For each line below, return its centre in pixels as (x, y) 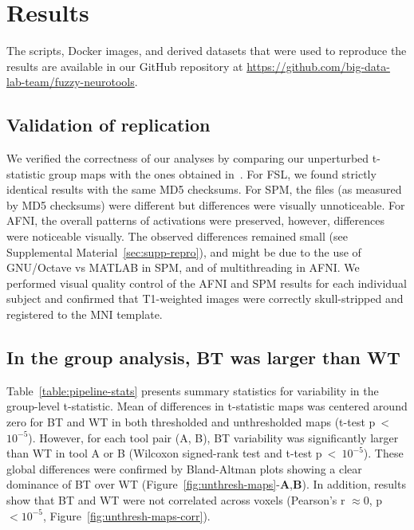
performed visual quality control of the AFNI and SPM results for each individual (207, 283)
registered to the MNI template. (85, 314)
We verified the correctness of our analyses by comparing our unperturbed (188, 158)
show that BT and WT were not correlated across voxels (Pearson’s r (176, 500)
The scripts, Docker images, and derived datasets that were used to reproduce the (207, 51)
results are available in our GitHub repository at (125, 66)
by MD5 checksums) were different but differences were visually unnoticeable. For (206, 204)
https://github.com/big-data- (318, 66)
